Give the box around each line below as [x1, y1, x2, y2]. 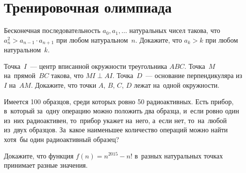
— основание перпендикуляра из [145, 70, 243, 80]
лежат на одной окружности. [133, 79, 220, 90]
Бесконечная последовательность [4, 25, 100, 35]
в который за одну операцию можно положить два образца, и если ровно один [4, 106, 239, 116]
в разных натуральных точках [134, 150, 223, 160]
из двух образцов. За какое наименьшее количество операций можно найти [4, 125, 228, 135]
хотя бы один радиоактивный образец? [4, 134, 119, 144]
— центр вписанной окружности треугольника [30, 61, 167, 71]
